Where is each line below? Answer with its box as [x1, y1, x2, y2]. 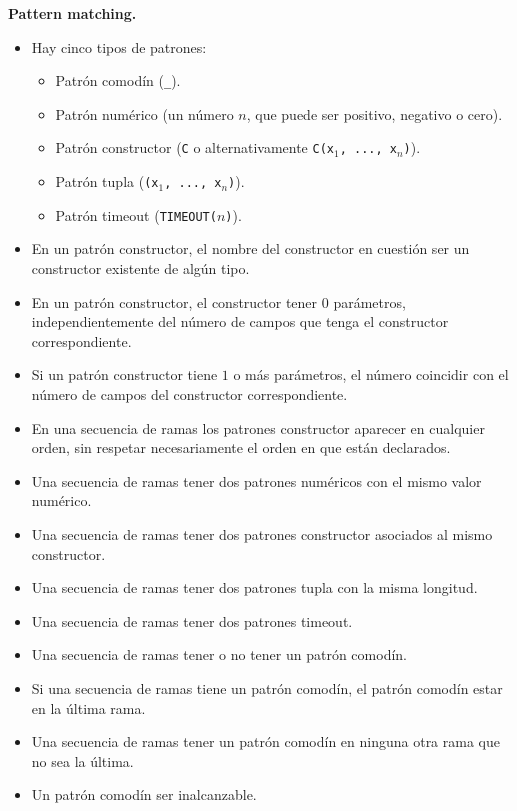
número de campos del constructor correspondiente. [31, 383, 348, 404]
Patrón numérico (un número [55, 103, 234, 124]
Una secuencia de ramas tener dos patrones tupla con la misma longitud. [31, 577, 478, 598]
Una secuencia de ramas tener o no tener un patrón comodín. [31, 644, 407, 665]
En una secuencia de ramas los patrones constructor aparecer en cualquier [31, 417, 485, 438]
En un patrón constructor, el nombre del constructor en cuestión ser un [31, 238, 470, 259]
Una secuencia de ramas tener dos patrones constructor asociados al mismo [31, 523, 493, 544]
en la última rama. [31, 697, 146, 718]
